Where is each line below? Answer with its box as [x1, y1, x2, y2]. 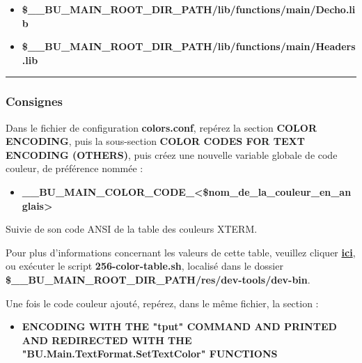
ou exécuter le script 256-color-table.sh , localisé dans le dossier [6, 258, 283, 273]
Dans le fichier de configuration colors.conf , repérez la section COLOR [6, 120, 317, 134]
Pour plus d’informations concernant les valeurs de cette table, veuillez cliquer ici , [6, 245, 356, 259]
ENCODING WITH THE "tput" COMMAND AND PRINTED [22, 319, 337, 334]
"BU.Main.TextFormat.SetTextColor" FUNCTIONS [22, 346, 278, 361]
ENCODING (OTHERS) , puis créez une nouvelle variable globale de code [6, 147, 338, 162]
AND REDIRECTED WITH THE [22, 332, 192, 347]
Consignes [6, 93, 63, 110]
